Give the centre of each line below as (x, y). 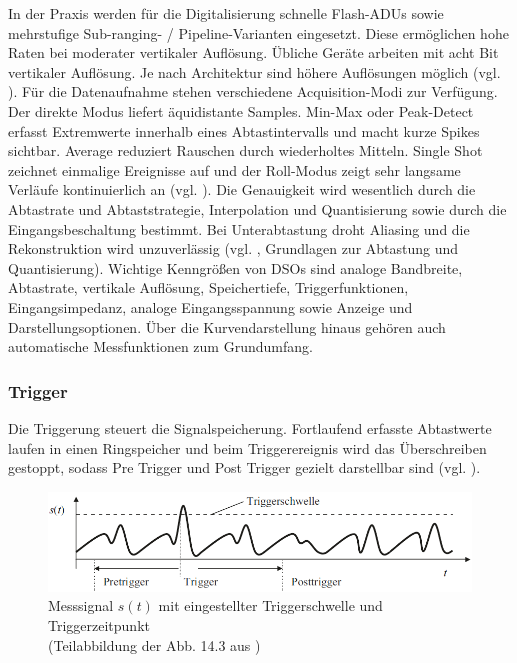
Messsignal (81, 605)
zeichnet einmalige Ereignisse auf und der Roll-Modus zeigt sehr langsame (234, 169)
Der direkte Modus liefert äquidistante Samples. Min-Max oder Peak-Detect (241, 110)
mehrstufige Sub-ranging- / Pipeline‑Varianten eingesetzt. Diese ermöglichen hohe (258, 32)
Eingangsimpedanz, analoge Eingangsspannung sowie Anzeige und (210, 306)
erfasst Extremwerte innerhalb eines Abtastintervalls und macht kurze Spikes (244, 130)
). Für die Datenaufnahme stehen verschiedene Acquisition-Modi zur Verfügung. (253, 91)
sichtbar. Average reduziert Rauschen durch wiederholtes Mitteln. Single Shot (245, 150)
